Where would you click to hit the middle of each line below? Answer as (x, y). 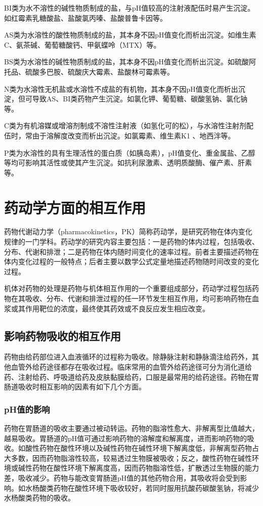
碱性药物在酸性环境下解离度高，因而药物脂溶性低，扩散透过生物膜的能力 (138, 468)
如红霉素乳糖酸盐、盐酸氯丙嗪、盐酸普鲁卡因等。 (85, 17)
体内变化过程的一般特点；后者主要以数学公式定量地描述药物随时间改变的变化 (131, 261)
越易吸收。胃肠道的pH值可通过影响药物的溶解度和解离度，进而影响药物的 (126, 438)
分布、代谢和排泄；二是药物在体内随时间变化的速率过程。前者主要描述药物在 (131, 251)
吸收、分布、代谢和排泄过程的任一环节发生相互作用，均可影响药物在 (138, 298)
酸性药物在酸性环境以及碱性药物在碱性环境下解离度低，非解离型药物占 (142, 448)
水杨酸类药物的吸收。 (39, 498)
